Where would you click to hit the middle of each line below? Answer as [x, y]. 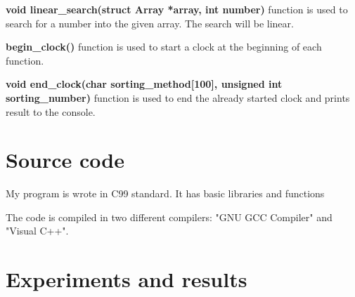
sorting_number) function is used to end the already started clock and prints [178, 97]
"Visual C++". [37, 231]
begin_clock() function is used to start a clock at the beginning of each [164, 47]
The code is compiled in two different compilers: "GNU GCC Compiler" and [169, 217]
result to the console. [51, 111]
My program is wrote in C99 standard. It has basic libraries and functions [165, 193]
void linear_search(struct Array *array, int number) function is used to [177, 9]
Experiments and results [127, 279]
